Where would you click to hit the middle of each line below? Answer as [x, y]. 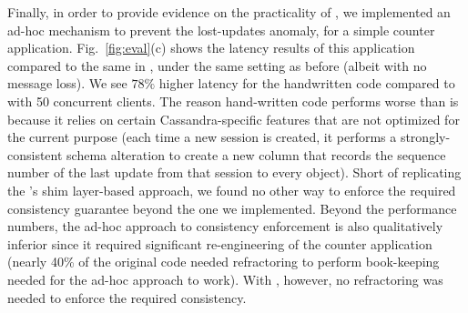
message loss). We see [67, 83]
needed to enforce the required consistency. [127, 297]
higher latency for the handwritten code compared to [307, 83]
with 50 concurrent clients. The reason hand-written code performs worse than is [233, 101]
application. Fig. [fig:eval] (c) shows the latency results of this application [211, 48]
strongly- [425, 137]
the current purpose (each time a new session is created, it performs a [202, 137]
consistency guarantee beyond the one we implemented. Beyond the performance [232, 208]
